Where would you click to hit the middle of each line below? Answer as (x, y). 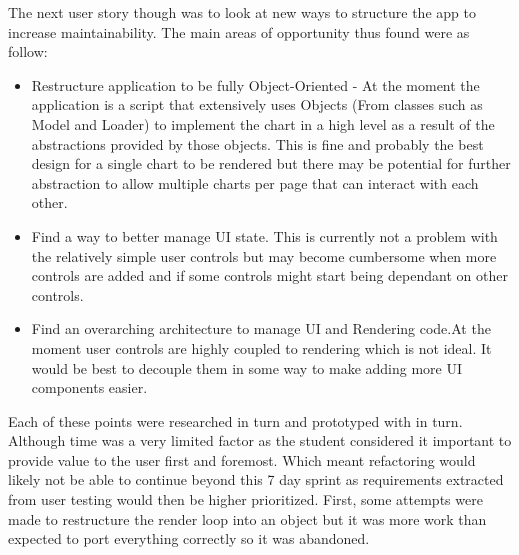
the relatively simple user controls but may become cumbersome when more (264, 255)
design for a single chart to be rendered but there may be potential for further (271, 163)
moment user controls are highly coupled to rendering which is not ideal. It (261, 347)
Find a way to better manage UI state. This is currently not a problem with (264, 235)
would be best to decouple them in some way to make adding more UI (247, 367)
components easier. (89, 387)
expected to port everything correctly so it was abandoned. (189, 538)
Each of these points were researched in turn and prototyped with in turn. (235, 420)
